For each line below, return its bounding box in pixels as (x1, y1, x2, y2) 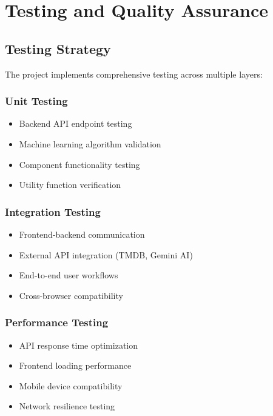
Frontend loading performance (19, 359, 132, 372)
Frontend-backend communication (19, 227, 145, 240)
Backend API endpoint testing (19, 117, 132, 130)
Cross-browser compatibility (19, 289, 123, 301)
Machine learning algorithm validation (19, 137, 161, 150)
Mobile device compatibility (19, 379, 123, 392)
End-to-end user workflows (19, 269, 118, 281)
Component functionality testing (19, 158, 140, 170)
